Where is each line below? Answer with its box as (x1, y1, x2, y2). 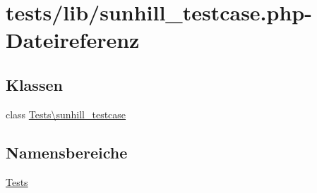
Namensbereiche (6, 141, 128, 163)
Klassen (6, 73, 63, 95)
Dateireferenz (6, 25, 140, 54)
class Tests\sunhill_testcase (6, 106, 126, 121)
